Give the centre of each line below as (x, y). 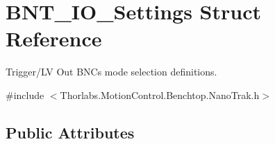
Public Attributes (70, 132)
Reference (54, 38)
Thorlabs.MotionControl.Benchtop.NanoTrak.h (160, 94)
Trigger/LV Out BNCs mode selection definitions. (111, 72)
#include (25, 94)
